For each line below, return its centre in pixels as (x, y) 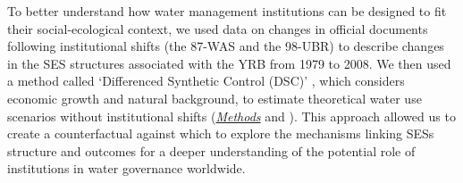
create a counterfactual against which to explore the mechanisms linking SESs (221, 133)
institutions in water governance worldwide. (126, 168)
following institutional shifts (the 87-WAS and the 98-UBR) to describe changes (226, 46)
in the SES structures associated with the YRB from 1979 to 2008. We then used (229, 63)
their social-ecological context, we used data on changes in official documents (218, 28)
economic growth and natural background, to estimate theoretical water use (215, 98)
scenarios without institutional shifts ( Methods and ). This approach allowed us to (231, 116)
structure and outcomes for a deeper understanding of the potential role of (211, 150)
